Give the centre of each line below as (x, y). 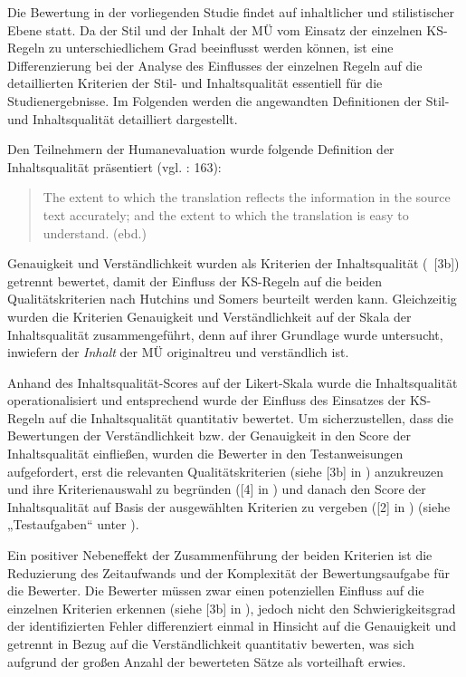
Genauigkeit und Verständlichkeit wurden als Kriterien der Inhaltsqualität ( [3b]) (233, 263)
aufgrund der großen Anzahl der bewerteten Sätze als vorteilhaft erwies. (207, 661)
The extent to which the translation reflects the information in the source (247, 197)
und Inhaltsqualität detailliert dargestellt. (123, 118)
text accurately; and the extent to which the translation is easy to (226, 214)
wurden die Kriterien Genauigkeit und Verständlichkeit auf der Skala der (209, 316)
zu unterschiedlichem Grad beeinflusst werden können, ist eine (221, 48)
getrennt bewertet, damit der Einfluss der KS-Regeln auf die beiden (195, 280)
